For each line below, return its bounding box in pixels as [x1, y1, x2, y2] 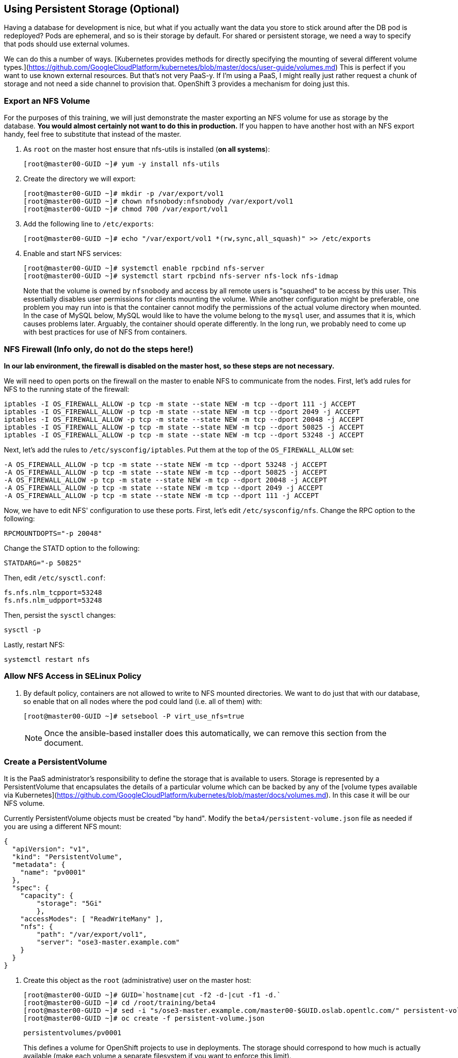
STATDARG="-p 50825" [4, 559, 82, 567]
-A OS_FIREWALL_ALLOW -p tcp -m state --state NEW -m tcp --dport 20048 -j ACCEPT [4, 476, 327, 484]
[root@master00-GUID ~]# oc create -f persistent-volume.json [23, 1014, 265, 1023]
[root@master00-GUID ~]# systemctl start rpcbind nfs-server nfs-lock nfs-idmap [23, 272, 339, 280]
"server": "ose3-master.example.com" [36, 938, 180, 946]
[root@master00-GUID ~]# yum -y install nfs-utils [23, 160, 220, 168]
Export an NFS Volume [4, 96, 90, 106]
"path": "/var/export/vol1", [36, 930, 147, 939]
